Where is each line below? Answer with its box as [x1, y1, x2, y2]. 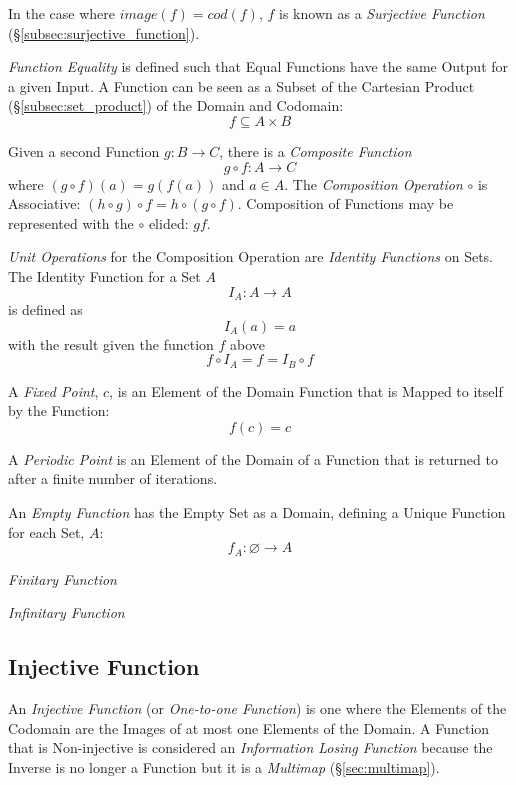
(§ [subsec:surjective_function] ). [8, 22, 200, 43]
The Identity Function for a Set [8, 265, 201, 286]
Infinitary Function [8, 602, 125, 623]
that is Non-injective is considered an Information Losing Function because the [8, 737, 493, 758]
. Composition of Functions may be [237, 193, 454, 214]
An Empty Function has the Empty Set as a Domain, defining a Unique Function [8, 502, 506, 522]
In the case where [8, 3, 116, 23]
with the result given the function [8, 333, 214, 354]
